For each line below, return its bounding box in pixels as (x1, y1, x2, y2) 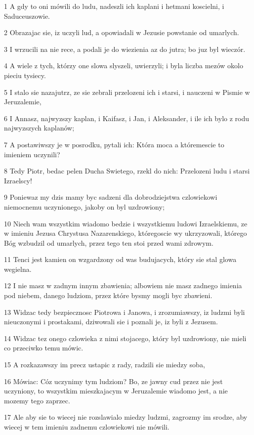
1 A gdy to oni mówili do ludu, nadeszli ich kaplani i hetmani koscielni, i (4, 1, 224, 11)
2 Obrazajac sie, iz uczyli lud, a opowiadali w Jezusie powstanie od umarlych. (4, 27, 239, 38)
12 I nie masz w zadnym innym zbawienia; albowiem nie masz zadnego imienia (4, 280, 242, 291)
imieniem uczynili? (4, 149, 60, 159)
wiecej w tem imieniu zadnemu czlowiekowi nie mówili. (4, 422, 169, 432)
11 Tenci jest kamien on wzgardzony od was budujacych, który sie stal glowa (4, 254, 237, 264)
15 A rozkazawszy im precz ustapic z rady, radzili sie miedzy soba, (4, 359, 205, 370)
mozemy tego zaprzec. (4, 395, 70, 405)
